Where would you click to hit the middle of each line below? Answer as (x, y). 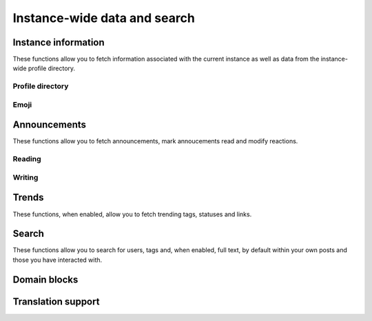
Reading (27, 159)
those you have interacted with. (58, 260)
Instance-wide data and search (104, 18)
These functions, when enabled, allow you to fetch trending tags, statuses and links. (132, 214)
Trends (28, 197)
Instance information (59, 42)
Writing (25, 177)
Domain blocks (45, 279)
